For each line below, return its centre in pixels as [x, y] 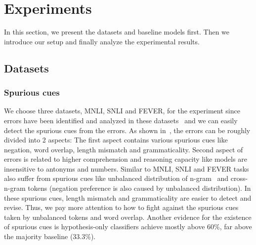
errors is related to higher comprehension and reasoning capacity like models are [126, 159]
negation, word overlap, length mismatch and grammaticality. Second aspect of [124, 149]
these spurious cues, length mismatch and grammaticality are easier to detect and [128, 197]
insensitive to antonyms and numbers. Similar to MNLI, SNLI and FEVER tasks [127, 168]
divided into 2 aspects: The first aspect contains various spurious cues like [116, 140]
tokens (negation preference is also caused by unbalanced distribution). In [139, 188]
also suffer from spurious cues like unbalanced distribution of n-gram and [116, 178]
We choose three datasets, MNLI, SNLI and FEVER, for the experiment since [122, 111]
